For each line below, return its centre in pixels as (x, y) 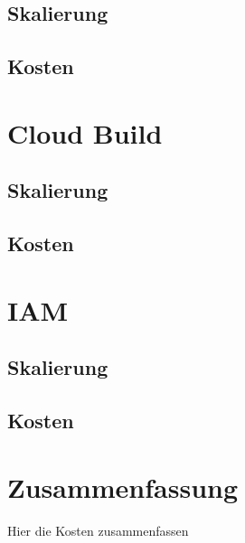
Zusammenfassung (123, 487)
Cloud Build (85, 132)
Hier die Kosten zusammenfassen (98, 530)
